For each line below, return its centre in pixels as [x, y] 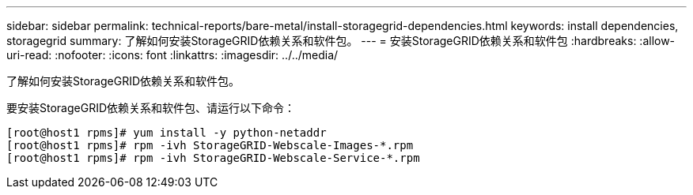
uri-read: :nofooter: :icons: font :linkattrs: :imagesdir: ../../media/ [172, 55]
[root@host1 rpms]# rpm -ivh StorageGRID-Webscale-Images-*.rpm [210, 145]
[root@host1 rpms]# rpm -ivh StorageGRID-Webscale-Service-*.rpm [213, 158]
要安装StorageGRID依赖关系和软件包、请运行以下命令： [151, 108]
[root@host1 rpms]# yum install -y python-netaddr [167, 133]
